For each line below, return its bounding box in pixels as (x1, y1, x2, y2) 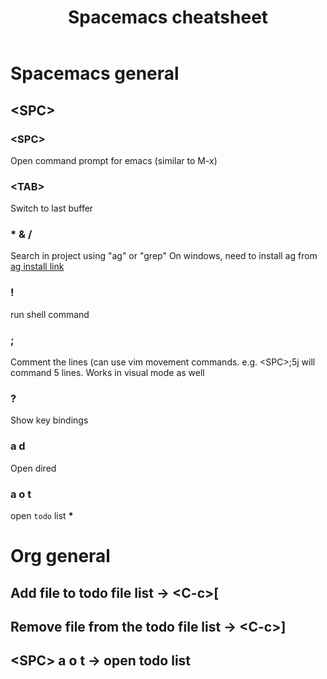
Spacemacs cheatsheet (67, 6, 269, 29)
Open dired (10, 462, 57, 474)
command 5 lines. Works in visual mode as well (10, 367, 205, 379)
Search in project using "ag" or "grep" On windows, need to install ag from (10, 250, 318, 262)
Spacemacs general (10, 62, 180, 85)
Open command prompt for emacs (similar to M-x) (10, 154, 218, 166)
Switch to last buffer (10, 202, 94, 215)
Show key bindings (10, 414, 89, 426)
